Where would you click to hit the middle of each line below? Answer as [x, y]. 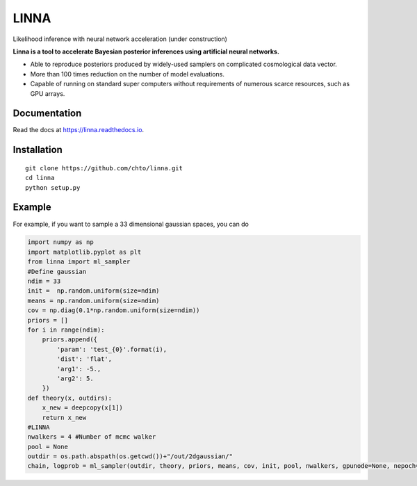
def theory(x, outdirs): [70, 398]
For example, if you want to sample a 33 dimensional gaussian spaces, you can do [131, 224]
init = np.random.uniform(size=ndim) [93, 291]
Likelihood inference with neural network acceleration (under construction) [120, 39]
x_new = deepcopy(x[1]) [82, 408]
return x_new [64, 418]
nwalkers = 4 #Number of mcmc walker [92, 437]
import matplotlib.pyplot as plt [84, 252]
